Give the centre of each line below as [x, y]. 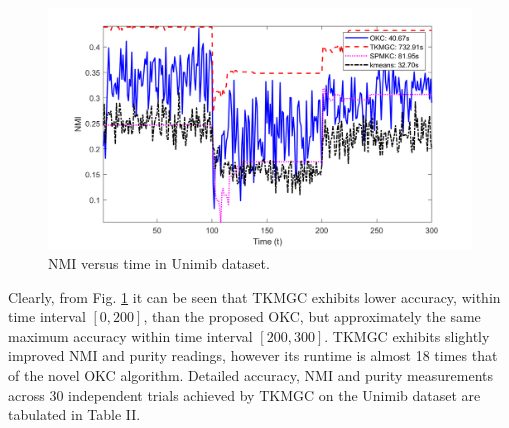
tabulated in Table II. [74, 414]
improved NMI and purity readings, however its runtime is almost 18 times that [253, 355]
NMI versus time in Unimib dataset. [159, 262]
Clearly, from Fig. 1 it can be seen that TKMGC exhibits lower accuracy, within [254, 296]
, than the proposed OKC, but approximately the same [312, 316]
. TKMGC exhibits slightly [407, 335]
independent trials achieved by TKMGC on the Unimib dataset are [274, 394]
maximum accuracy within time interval [130, 335]
